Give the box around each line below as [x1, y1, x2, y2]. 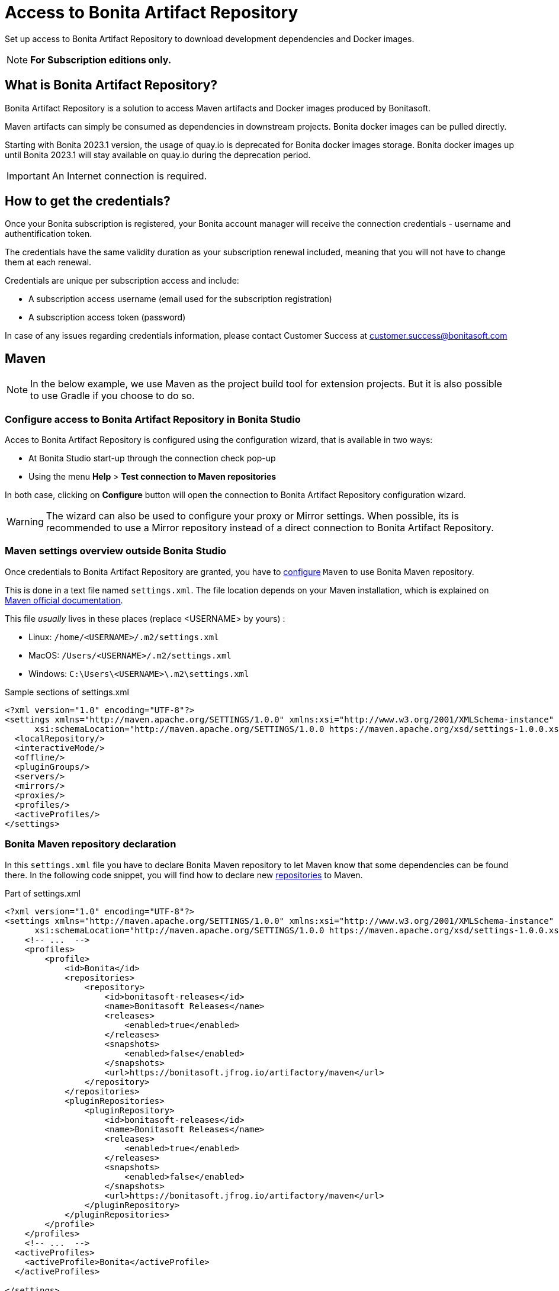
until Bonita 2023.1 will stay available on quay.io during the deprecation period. [5, 149, 311, 160]
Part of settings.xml [5, 888, 81, 898]
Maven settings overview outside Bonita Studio [5, 545, 227, 557]
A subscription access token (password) [28, 312, 186, 323]
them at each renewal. [5, 257, 92, 268]
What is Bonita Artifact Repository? [5, 78, 218, 93]
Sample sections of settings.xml [5, 686, 129, 697]
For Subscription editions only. [30, 53, 172, 66]
